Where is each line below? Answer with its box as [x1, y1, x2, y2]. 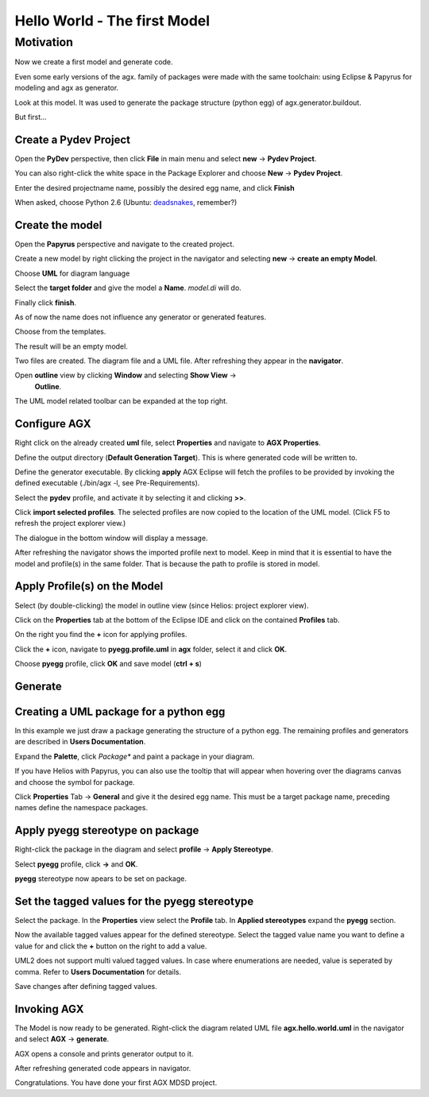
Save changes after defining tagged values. [14, 981, 158, 991]
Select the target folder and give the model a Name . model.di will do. [14, 283, 242, 293]
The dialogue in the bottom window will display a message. [14, 533, 208, 543]
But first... [14, 112, 47, 122]
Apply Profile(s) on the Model [14, 580, 164, 593]
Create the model [14, 218, 102, 232]
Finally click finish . [14, 298, 77, 307]
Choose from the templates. [14, 326, 106, 337]
